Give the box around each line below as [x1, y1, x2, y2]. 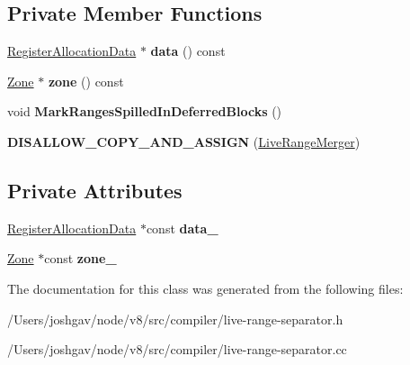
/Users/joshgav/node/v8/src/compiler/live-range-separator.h [7, 309, 343, 328]
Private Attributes [7, 176, 183, 204]
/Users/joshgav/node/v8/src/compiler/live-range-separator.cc [7, 340, 347, 359]
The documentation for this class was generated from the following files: [7, 278, 404, 297]
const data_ [146, 218, 218, 237]
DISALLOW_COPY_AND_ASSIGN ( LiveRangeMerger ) [7, 132, 361, 151]
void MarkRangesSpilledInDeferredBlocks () [7, 102, 282, 121]
